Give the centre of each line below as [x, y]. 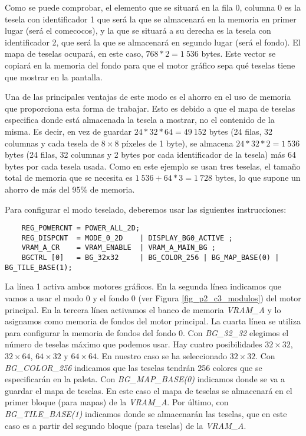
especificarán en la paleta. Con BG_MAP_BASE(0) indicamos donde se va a [145, 379]
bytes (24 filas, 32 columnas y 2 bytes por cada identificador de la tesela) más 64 [150, 154]
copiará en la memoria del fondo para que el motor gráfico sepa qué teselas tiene [150, 65]
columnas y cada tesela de [52, 143]
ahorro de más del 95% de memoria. [70, 189]
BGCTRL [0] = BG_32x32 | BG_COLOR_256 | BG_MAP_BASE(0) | [150, 258]
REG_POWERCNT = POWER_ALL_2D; [81, 228]
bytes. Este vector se [238, 53]
